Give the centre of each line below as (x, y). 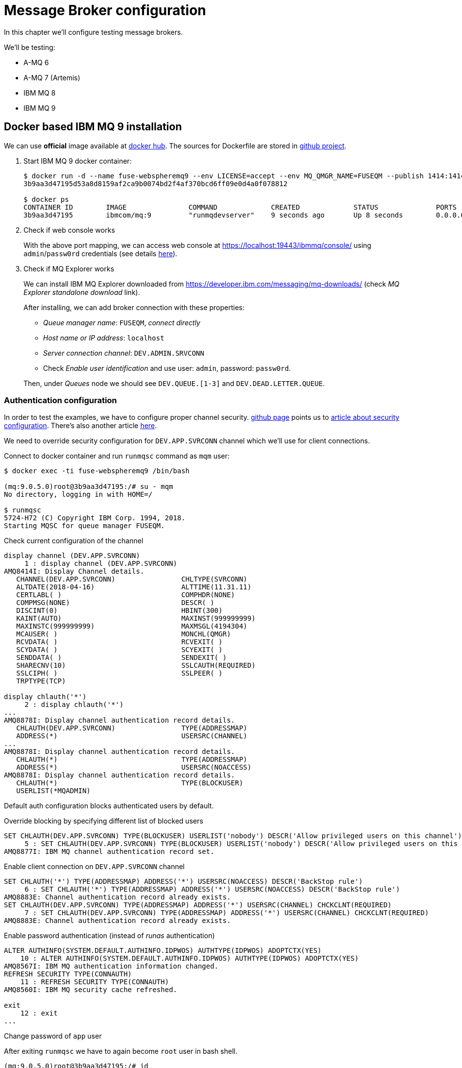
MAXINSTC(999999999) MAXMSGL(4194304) (132, 626)
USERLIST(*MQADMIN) (54, 791)
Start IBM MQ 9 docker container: (78, 161)
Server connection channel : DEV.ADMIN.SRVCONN (124, 353)
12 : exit (39, 1013)
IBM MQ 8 (40, 93)
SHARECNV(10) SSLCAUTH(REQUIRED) (136, 666)
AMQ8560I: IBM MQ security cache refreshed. (91, 990)
